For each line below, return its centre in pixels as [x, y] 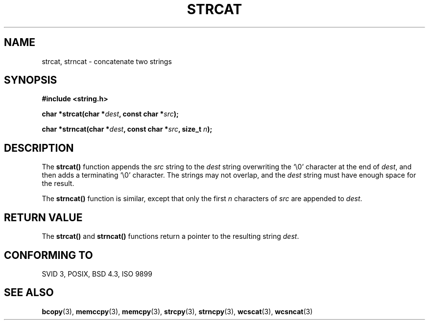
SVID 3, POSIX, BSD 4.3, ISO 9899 [97, 274]
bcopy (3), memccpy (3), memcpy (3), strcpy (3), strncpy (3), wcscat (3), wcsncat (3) [177, 311]
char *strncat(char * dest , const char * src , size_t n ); [127, 129]
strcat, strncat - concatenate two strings [107, 61]
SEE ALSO [29, 293]
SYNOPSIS [31, 80]
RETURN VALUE [43, 217]
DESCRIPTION [39, 148]
